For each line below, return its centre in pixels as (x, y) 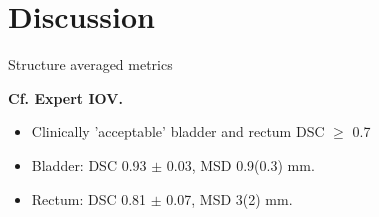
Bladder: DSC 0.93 (89, 164)
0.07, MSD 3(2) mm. (229, 198)
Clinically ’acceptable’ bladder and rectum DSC (178, 131)
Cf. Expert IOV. (65, 97)
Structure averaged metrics (90, 64)
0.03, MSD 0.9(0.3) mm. (240, 164)
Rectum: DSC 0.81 (89, 198)
